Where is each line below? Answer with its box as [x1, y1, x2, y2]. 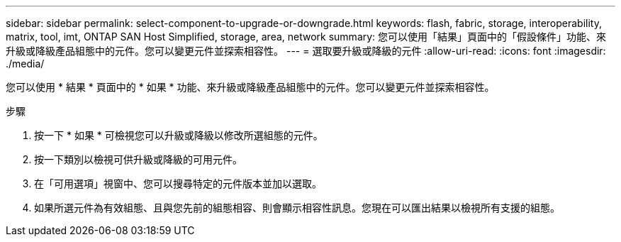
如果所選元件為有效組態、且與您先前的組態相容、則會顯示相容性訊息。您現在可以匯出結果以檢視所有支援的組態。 [34, 202, 560, 214]
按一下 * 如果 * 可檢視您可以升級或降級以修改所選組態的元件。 [34, 129, 323, 141]
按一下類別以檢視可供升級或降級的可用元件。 [34, 153, 242, 165]
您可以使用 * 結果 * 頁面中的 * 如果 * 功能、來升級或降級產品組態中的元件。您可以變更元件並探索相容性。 [6, 81, 495, 93]
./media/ [6, 57, 45, 70]
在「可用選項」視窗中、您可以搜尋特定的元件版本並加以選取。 [34, 177, 322, 189]
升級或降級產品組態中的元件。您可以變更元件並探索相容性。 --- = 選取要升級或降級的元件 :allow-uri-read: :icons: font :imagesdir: [6, 45, 606, 57]
